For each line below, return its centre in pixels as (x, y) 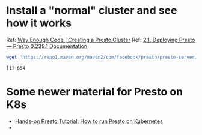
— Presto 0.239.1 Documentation (47, 46)
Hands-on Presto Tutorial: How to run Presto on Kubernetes (89, 121)
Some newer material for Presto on (95, 92)
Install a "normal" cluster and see (92, 10)
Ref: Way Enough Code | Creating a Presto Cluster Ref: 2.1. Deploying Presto (101, 40)
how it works (39, 23)
